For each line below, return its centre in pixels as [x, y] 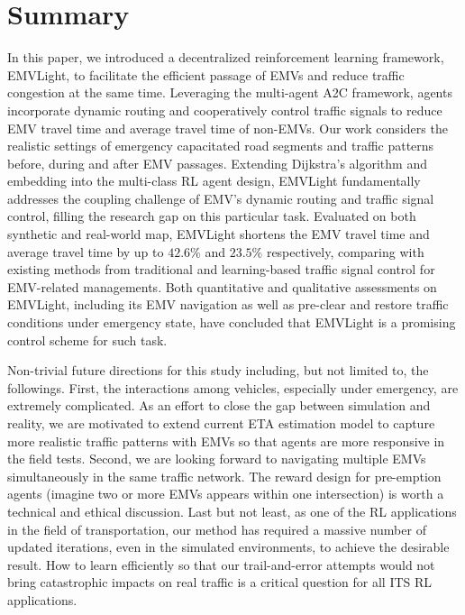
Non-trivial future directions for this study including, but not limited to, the [218, 370]
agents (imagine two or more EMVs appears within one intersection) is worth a [226, 494]
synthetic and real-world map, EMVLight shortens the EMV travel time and [219, 234]
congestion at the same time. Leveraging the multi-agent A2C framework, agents [230, 92]
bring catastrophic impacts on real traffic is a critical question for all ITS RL [220, 582]
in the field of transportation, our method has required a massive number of [217, 529]
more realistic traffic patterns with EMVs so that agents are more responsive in [226, 441]
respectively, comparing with [345, 251]
